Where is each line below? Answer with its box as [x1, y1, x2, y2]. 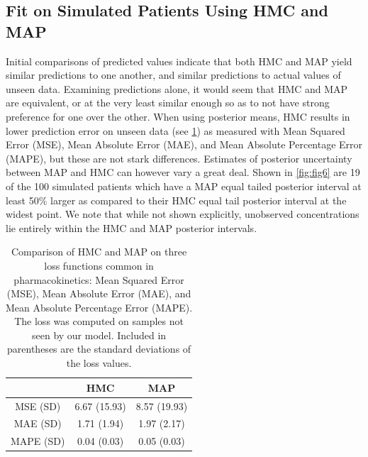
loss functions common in [44, 258, 154, 272]
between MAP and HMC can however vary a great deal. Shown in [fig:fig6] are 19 [6, 165, 360, 180]
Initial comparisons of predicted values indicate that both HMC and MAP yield [6, 53, 352, 68]
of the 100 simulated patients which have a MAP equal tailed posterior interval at [6, 178, 362, 193]
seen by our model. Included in [32, 327, 167, 342]
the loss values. [66, 356, 132, 370]
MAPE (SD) [11, 434, 65, 448]
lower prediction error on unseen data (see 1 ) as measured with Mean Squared [6, 123, 345, 138]
